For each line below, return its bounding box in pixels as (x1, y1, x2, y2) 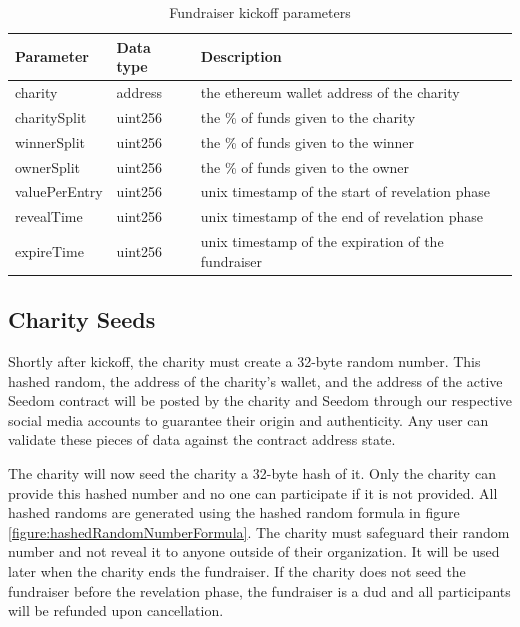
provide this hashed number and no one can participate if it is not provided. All (8, 482, 498, 503)
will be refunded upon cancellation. (8, 600, 224, 621)
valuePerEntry (15, 181, 103, 202)
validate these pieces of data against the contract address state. (8, 429, 396, 450)
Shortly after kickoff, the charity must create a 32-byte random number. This (8, 350, 481, 371)
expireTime (15, 240, 84, 261)
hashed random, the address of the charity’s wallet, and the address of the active (8, 370, 503, 391)
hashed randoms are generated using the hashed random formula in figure (8, 502, 460, 523)
